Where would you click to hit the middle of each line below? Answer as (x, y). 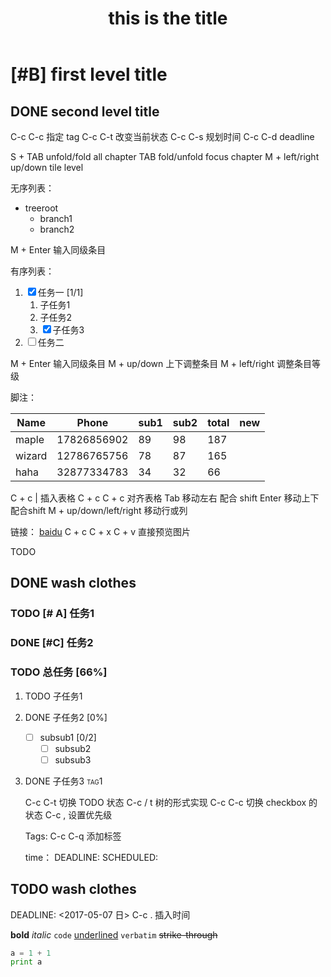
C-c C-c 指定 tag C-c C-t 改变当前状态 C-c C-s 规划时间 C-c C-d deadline (162, 136)
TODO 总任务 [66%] (59, 672)
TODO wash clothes (73, 889)
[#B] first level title (89, 74)
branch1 (56, 218)
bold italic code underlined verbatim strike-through (114, 934)
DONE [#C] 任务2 (52, 643)
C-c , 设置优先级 (78, 814)
